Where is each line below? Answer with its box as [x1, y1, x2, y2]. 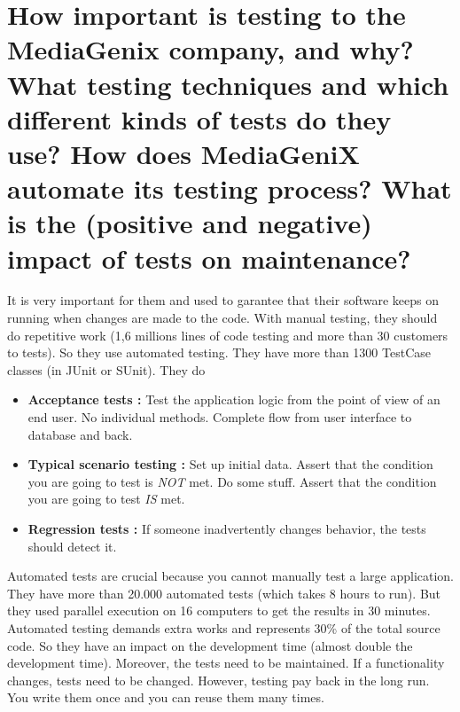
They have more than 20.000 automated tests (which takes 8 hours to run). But [7, 583, 441, 602]
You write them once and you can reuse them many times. [7, 688, 324, 707]
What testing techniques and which [7, 66, 449, 102]
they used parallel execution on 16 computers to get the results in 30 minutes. [7, 601, 431, 620]
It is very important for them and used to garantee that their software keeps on [7, 291, 440, 309]
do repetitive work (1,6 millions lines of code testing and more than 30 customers [7, 325, 448, 344]
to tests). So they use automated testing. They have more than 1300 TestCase [7, 343, 431, 362]
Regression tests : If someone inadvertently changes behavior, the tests [27, 519, 426, 537]
